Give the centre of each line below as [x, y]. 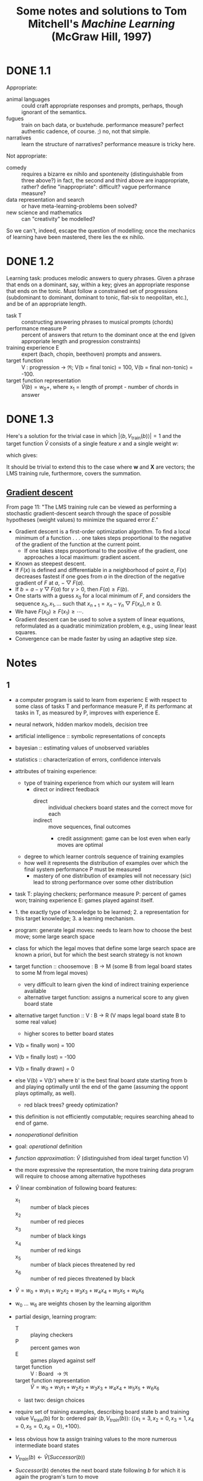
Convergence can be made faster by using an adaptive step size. [96, 638]
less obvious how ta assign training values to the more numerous [96, 1439]
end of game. [32, 1123]
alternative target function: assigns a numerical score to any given [106, 997]
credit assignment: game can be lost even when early [124, 838]
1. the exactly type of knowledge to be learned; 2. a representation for [102, 912]
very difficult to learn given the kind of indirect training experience [106, 984]
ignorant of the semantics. [54, 112]
